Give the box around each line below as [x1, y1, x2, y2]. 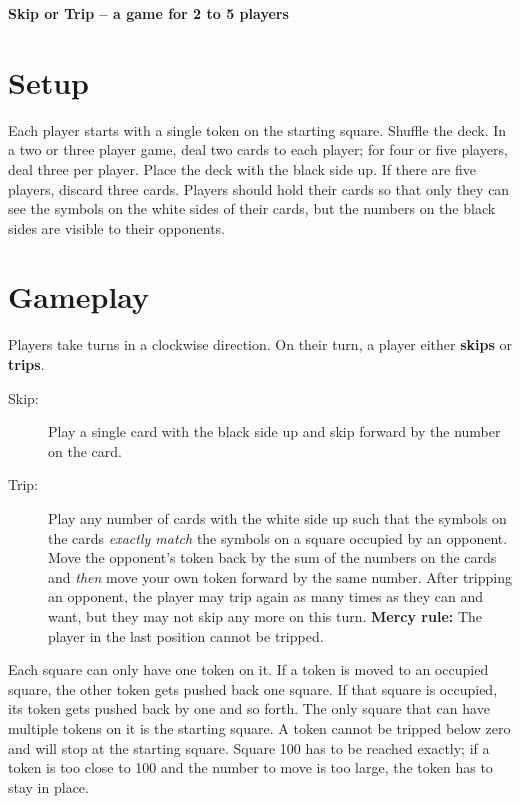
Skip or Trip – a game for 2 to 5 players [8, 3, 289, 23]
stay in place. [8, 776, 89, 797]
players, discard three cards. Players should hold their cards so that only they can [8, 178, 510, 199]
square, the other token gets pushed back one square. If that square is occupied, [8, 678, 498, 699]
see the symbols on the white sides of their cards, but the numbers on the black [8, 198, 496, 219]
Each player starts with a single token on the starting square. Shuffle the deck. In [8, 119, 507, 140]
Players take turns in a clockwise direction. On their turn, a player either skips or [8, 334, 512, 355]
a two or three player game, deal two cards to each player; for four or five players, [8, 139, 508, 160]
